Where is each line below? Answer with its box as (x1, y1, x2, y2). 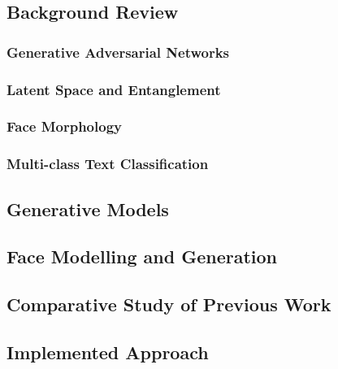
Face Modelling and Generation (6, 244, 277, 269)
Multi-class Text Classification (6, 154, 209, 174)
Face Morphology (6, 116, 122, 137)
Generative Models (6, 196, 169, 221)
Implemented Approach (6, 339, 209, 364)
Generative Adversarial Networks (6, 41, 230, 62)
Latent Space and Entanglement (6, 79, 221, 99)
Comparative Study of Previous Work (6, 292, 331, 317)
